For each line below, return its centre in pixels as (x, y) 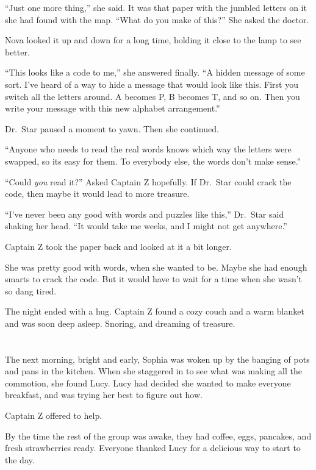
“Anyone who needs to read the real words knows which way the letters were (148, 149)
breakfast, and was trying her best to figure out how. (104, 395)
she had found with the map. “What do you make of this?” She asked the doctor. (157, 19)
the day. (20, 459)
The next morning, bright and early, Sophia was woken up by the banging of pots (157, 359)
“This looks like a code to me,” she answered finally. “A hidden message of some (155, 72)
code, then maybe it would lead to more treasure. (97, 194)
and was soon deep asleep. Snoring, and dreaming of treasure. (120, 323)
